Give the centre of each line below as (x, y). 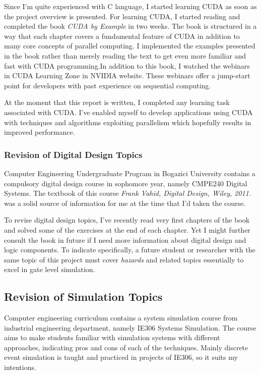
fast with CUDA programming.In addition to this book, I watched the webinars (127, 65)
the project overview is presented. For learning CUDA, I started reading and (122, 16)
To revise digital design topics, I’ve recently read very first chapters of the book (127, 220)
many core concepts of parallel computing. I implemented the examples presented (130, 46)
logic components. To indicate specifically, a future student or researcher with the (130, 250)
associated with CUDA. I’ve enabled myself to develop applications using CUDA (128, 112)
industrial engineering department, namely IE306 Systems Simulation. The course (130, 327)
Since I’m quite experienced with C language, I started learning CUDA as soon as (130, 6)
